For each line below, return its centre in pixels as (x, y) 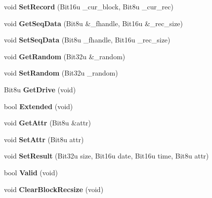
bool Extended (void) (39, 106)
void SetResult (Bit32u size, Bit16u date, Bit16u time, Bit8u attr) (106, 156)
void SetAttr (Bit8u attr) (44, 139)
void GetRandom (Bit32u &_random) (65, 56)
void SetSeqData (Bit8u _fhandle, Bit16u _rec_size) (87, 40)
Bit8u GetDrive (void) (40, 89)
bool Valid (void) (31, 172)
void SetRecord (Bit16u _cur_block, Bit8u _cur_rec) (89, 6)
